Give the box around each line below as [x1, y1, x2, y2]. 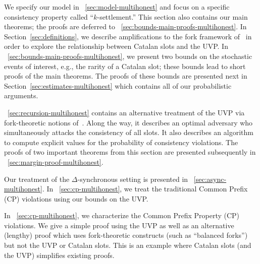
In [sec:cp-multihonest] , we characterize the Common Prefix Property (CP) [4, 210, 240, 221]
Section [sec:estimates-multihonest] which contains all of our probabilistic [4, 80, 232, 91]
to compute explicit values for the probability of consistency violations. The [4, 137, 238, 147]
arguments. [4, 90, 38, 101]
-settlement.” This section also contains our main [97, 11, 248, 22]
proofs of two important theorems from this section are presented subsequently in [4, 147, 256, 157]
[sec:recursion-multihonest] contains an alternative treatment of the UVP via [8, 107, 245, 117]
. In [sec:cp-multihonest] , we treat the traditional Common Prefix [42, 183, 248, 194]
